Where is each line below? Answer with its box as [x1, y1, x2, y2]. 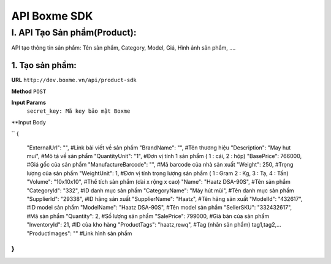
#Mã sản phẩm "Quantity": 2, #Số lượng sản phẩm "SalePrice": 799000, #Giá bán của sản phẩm [26, 212, 270, 220]
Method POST [11, 88, 47, 95]
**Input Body [11, 118, 46, 126]
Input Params [11, 99, 46, 107]
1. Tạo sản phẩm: [11, 60, 77, 70]
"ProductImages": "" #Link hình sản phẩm [26, 230, 132, 237]
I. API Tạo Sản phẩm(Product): [11, 27, 137, 38]
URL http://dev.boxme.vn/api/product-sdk [11, 77, 137, 84]
